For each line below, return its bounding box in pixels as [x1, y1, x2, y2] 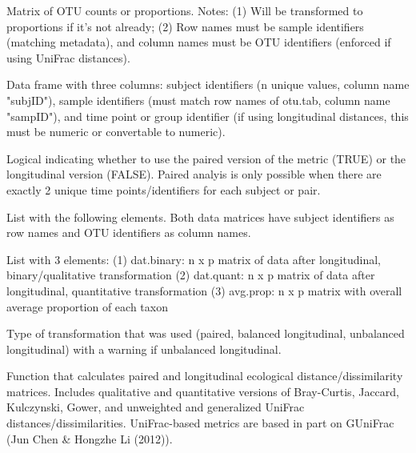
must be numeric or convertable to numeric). [6, 123, 226, 140]
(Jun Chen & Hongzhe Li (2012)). [6, 430, 173, 447]
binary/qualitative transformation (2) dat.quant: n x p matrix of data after [6, 267, 375, 283]
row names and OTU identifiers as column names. [6, 224, 251, 241]
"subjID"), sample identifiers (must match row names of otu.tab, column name [6, 91, 390, 108]
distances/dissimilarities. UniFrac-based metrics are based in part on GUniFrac [6, 415, 394, 431]
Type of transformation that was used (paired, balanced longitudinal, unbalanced [6, 325, 405, 342]
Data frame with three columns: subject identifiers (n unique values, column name [6, 76, 410, 93]
